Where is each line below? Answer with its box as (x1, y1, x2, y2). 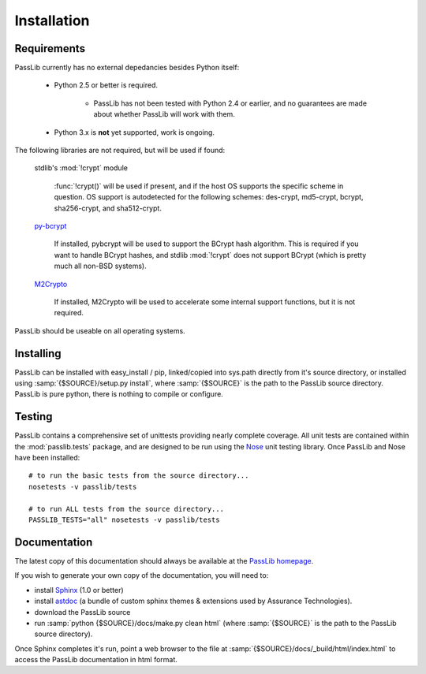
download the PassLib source (34, 607, 131, 616)
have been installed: (14, 453, 80, 463)
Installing (14, 347, 62, 360)
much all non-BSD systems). (54, 261, 147, 271)
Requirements (14, 42, 86, 55)
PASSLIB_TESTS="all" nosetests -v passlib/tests (28, 516, 220, 524)
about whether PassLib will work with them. (93, 110, 236, 119)
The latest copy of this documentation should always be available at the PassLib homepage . (14, 556, 314, 565)
